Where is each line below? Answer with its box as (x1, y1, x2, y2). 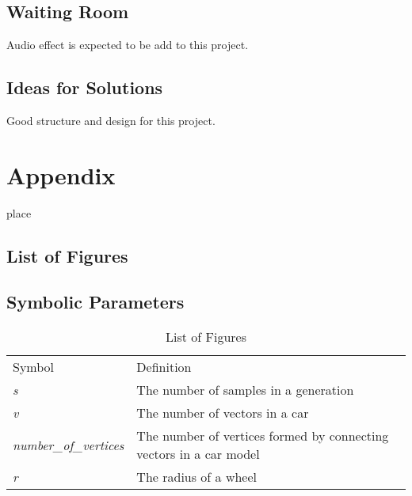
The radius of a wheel (136, 468, 257, 487)
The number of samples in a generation (136, 381, 354, 399)
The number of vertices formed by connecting (136, 426, 389, 445)
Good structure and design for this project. (6, 112, 216, 128)
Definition (136, 358, 192, 377)
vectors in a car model (136, 445, 260, 464)
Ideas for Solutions (6, 75, 163, 100)
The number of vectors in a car (136, 403, 309, 422)
